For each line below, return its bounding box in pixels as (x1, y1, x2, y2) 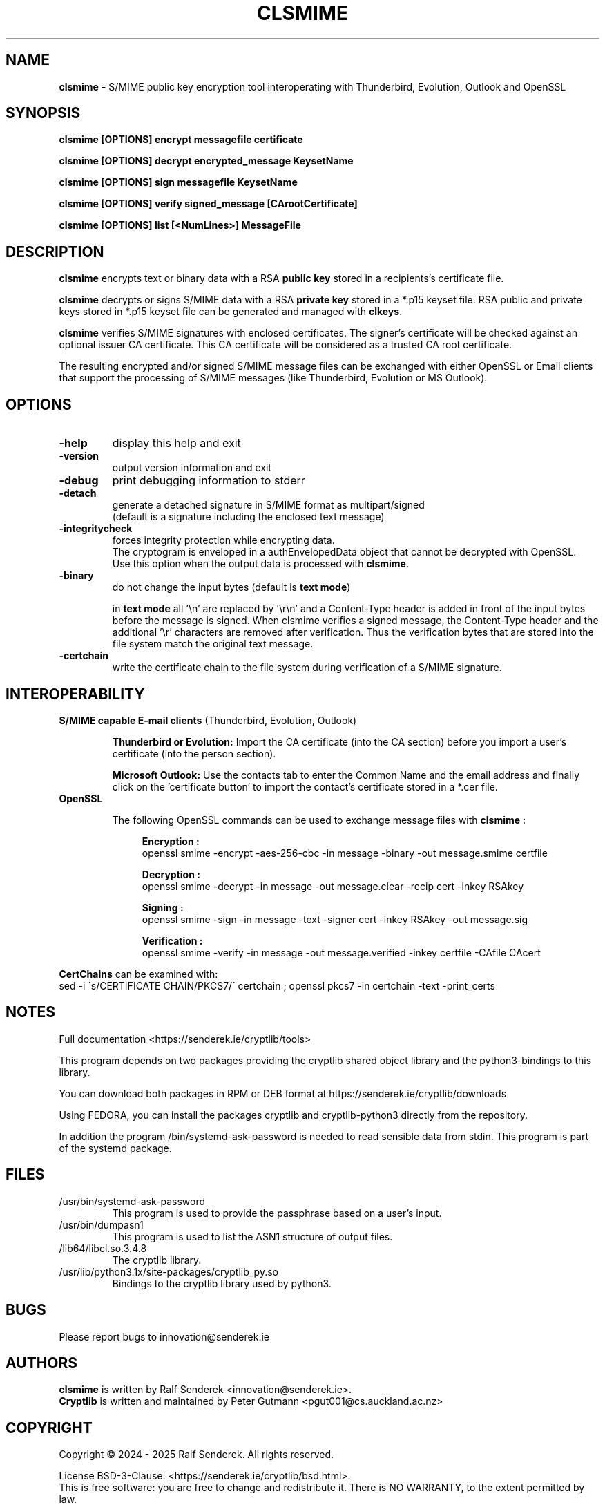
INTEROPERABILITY (6, 685, 145, 703)
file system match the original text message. (112, 638, 314, 650)
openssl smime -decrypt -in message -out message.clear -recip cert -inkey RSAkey (142, 880, 524, 892)
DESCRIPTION (6, 243, 104, 261)
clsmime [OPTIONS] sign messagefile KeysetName (59, 176, 298, 189)
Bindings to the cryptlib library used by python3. (112, 1277, 332, 1289)
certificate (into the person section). (112, 747, 276, 759)
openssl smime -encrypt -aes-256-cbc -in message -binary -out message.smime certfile (142, 846, 548, 859)
